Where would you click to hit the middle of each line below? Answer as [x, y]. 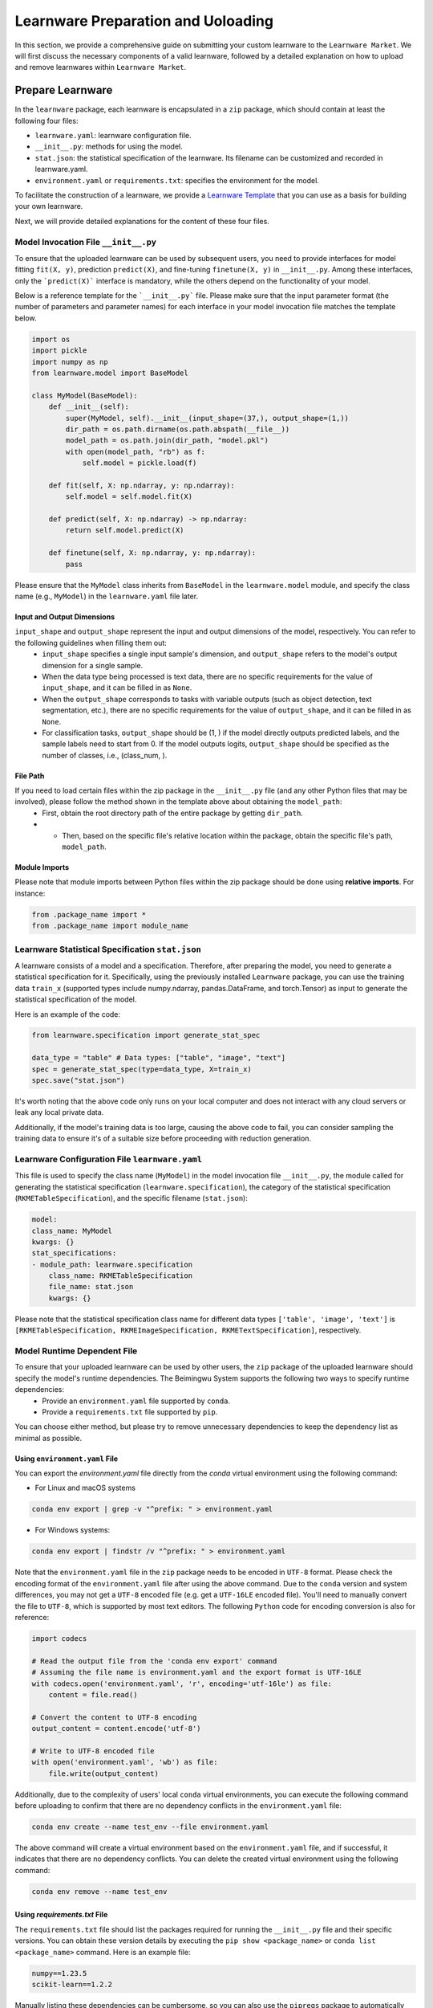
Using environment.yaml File [67, 1459]
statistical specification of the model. [76, 999]
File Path [30, 776]
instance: [30, 893]
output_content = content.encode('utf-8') [116, 1728]
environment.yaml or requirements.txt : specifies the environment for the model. [177, 180]
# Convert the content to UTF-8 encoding [114, 1717]
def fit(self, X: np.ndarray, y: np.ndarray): [142, 485]
